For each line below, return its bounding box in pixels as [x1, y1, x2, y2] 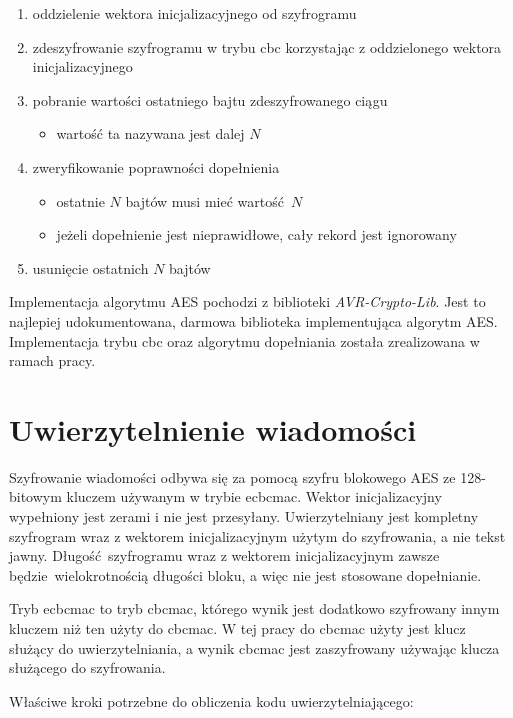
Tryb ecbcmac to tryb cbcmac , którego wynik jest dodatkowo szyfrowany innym [9, 598, 500, 619]
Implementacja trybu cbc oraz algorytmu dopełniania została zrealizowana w [9, 330, 480, 351]
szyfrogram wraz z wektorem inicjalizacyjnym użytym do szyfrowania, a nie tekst [9, 525, 506, 546]
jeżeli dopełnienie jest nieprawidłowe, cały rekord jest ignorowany [56, 224, 457, 245]
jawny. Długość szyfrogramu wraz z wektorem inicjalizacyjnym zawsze [9, 545, 440, 566]
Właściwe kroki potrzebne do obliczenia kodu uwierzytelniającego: [9, 690, 414, 711]
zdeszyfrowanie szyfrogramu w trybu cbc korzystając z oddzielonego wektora [32, 36, 502, 57]
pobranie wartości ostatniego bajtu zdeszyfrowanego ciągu [32, 89, 388, 110]
